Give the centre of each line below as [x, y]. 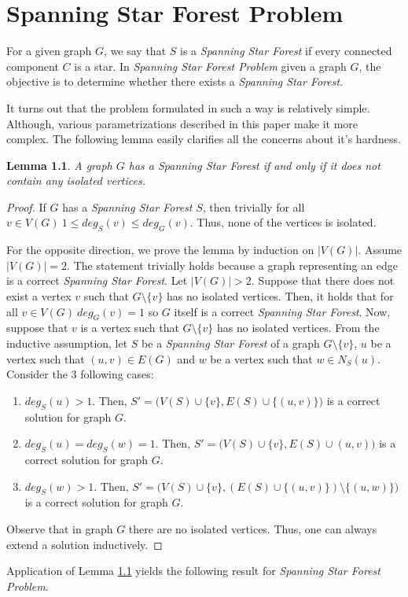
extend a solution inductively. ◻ [85, 544]
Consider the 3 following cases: [80, 374]
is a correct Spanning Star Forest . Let [97, 280]
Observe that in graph [60, 528]
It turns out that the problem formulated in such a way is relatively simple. [188, 107]
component [33, 66]
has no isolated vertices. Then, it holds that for [280, 296]
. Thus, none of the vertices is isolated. [283, 222]
